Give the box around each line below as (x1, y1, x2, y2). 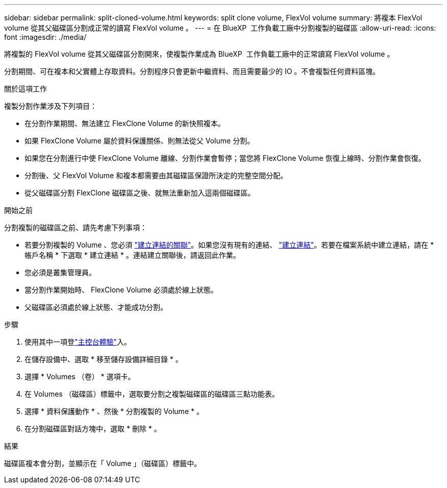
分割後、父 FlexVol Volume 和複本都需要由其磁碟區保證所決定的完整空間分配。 (24, 171, 288, 180)
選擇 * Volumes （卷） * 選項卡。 (24, 372, 135, 381)
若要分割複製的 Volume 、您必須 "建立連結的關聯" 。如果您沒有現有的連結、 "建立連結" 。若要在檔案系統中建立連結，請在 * (24, 240, 434, 249)
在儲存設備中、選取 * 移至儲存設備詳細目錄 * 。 (24, 355, 183, 363)
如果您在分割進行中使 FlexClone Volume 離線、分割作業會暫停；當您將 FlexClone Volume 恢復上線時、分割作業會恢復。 (24, 154, 426, 162)
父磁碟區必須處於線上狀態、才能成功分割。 (24, 303, 167, 311)
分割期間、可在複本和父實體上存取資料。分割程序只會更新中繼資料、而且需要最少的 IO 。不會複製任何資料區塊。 (4, 67, 380, 76)
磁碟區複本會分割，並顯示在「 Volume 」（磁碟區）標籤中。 (4, 459, 202, 468)
